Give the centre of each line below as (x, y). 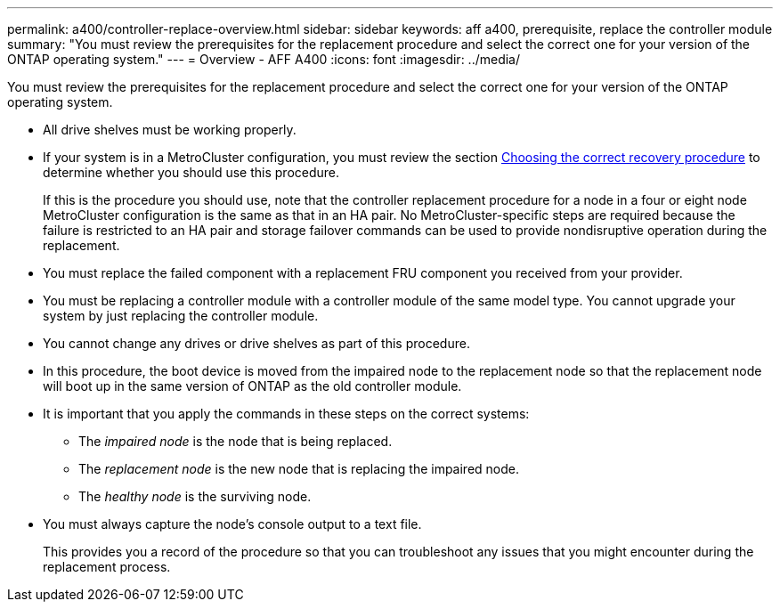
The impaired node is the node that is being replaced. (236, 441)
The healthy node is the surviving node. (195, 496)
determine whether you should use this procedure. (191, 172)
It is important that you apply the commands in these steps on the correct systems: (286, 414)
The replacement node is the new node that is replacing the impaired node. (299, 469)
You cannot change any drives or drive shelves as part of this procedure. (256, 343)
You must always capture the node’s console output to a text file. (232, 524)
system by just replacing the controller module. (181, 316)
